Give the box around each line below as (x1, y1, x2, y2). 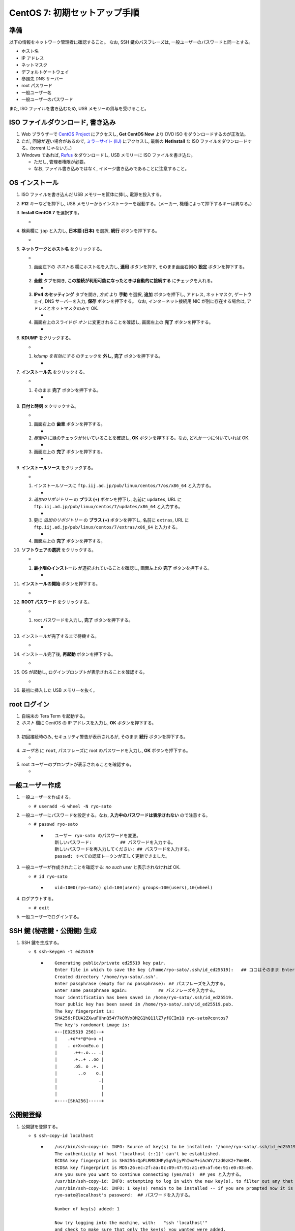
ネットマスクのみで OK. (51, 305, 99, 311)
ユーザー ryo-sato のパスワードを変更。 (55, 833, 141, 838)
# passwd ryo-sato (33, 821, 78, 827)
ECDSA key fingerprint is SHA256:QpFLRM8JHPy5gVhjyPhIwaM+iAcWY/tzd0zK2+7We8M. (55, 1158, 252, 1164)
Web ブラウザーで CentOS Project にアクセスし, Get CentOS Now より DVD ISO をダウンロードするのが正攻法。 (21, 131, 248, 137)
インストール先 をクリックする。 (21, 369, 88, 375)
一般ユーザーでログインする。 (21, 914, 82, 920)
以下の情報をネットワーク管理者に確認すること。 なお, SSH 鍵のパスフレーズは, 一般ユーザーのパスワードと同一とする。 (9, 39, 253, 45)
